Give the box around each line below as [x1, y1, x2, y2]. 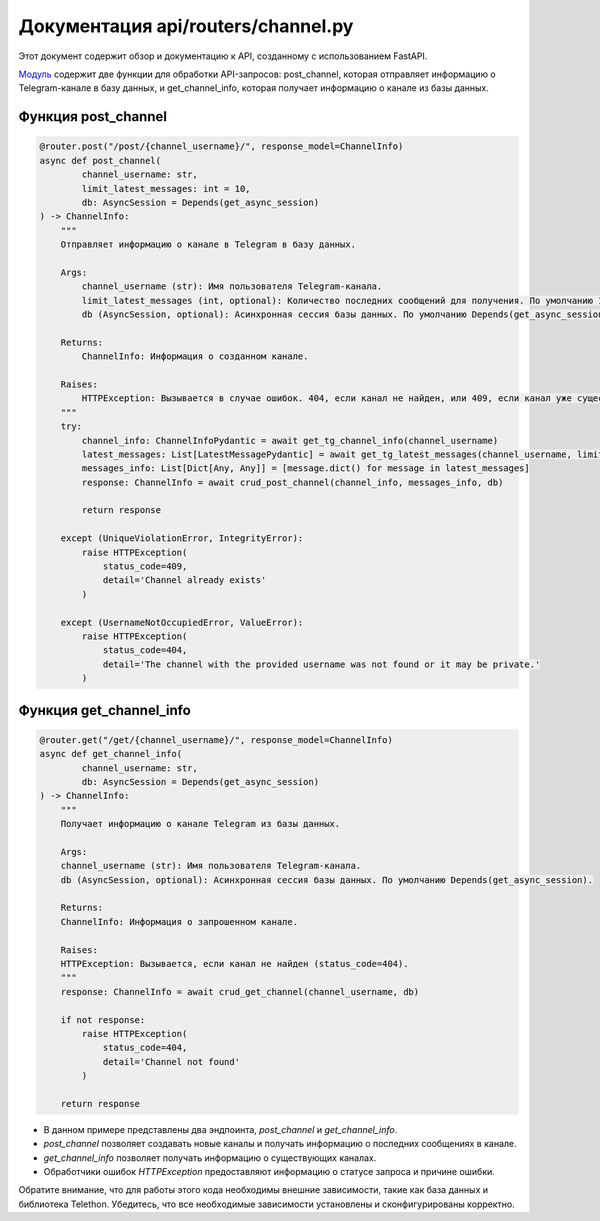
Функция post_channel [18, 108, 167, 125]
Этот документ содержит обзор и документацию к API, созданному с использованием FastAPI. [18, 50, 428, 62]
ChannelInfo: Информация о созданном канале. [81, 351, 309, 362]
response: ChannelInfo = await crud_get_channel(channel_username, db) [60, 986, 420, 997]
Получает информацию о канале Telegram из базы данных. [60, 818, 341, 830]
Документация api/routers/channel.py [18, 15, 354, 37]
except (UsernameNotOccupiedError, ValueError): [60, 616, 304, 628]
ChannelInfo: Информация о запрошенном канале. [60, 916, 299, 927]
